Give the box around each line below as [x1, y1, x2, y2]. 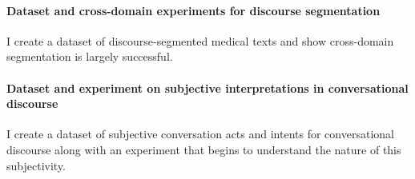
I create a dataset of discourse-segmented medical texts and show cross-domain [6, 32, 394, 49]
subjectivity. [6, 157, 66, 173]
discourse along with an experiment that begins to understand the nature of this [6, 141, 401, 157]
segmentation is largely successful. [6, 48, 173, 65]
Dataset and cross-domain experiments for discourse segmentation [6, 2, 381, 18]
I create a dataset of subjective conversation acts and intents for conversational [6, 125, 394, 142]
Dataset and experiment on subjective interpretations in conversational [6, 79, 409, 96]
